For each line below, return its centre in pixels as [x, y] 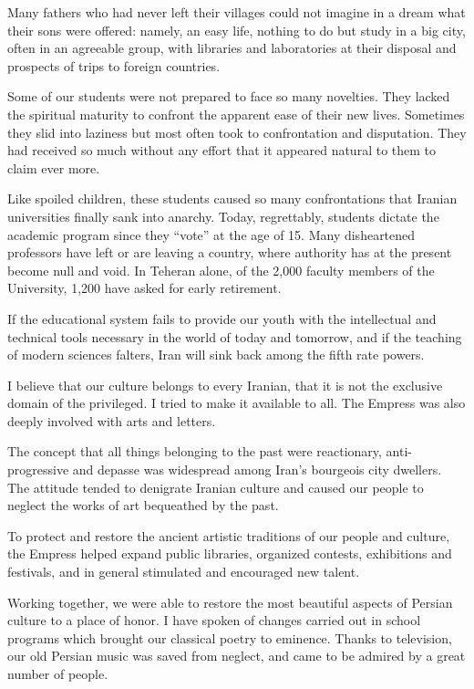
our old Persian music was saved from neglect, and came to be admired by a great [237, 656]
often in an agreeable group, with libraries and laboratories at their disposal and [232, 48]
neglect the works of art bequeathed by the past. [143, 505]
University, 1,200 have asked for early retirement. [144, 288]
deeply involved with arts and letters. [112, 420]
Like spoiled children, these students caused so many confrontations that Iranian [232, 198]
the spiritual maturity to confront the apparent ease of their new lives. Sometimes [236, 114]
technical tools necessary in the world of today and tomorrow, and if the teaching [235, 336]
